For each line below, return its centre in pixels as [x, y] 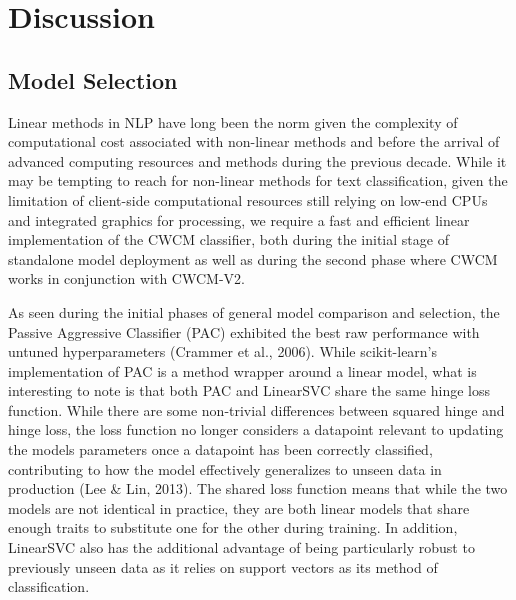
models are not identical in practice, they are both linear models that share [239, 507]
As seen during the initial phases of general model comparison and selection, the [254, 311]
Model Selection [93, 79]
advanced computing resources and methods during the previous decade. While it [257, 160]
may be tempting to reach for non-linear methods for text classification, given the [258, 180]
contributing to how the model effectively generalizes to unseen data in [225, 468]
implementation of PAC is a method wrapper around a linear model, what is [242, 370]
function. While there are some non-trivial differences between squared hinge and [256, 409]
